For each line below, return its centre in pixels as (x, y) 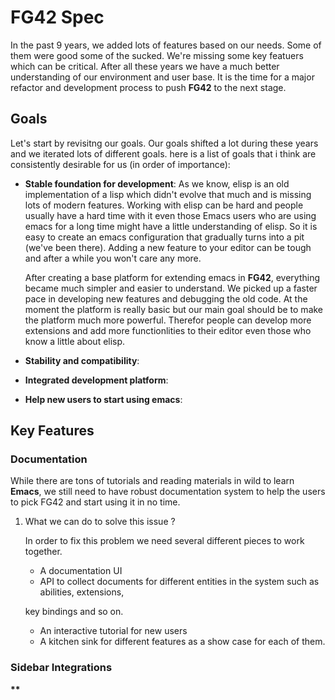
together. (43, 552)
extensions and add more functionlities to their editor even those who (168, 330)
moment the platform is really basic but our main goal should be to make (174, 309)
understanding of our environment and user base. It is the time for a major (162, 77)
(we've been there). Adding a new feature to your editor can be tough (168, 247)
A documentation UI (81, 571)
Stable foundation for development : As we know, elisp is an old (157, 183)
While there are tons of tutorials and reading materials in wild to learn (152, 481)
